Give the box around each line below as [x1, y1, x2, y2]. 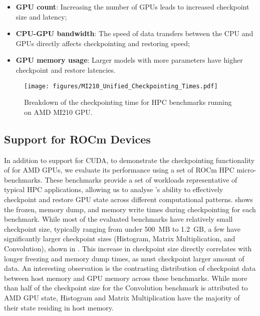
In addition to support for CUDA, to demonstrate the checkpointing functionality [4, 154, 255, 165]
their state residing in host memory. [4, 302, 114, 312]
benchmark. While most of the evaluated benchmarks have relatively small [4, 214, 233, 224]
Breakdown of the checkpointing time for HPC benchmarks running [24, 97, 232, 107]
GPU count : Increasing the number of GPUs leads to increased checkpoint [16, 2, 249, 12]
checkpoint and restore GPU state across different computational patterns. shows [4, 194, 253, 204]
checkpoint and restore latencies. [16, 64, 116, 75]
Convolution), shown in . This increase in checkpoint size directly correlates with [4, 243, 252, 253]
